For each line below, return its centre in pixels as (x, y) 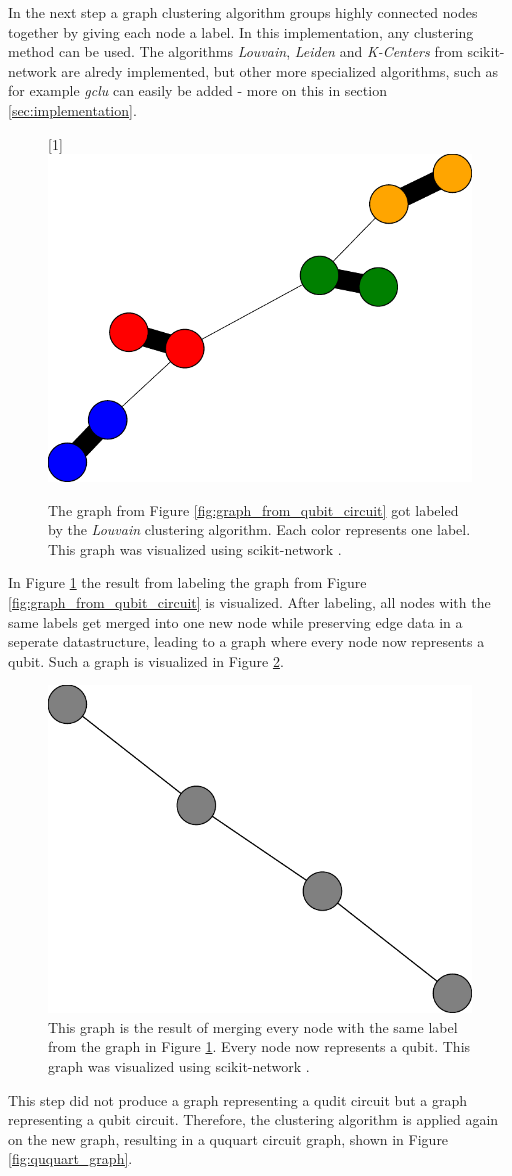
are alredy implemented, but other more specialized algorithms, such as (280, 70)
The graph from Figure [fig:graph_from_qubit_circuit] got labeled (253, 509)
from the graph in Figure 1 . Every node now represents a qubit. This (259, 1046)
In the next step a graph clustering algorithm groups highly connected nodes (243, 12)
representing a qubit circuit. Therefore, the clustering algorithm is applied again (253, 1119)
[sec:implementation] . (72, 109)
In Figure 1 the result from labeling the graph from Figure (187, 582)
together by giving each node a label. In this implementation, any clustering (241, 31)
